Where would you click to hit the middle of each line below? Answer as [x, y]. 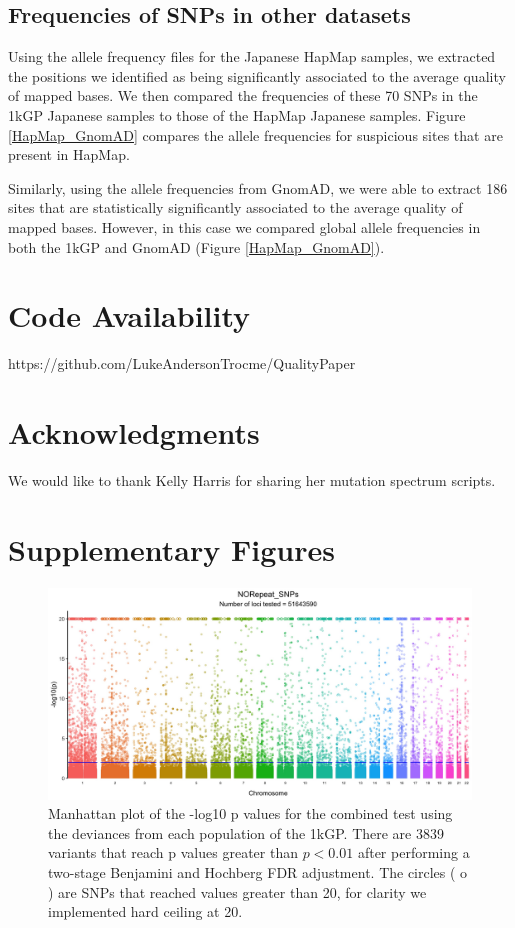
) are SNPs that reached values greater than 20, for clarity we [237, 891]
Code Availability [129, 315]
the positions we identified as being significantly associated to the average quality [257, 75]
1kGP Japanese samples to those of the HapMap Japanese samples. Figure [237, 114]
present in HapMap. [69, 154]
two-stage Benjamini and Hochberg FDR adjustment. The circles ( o [258, 872]
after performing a [413, 852]
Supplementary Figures [171, 548]
